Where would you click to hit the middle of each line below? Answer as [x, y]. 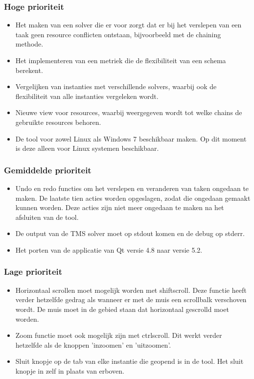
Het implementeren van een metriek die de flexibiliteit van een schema [121, 60]
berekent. [29, 70]
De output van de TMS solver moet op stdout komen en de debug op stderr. [130, 233]
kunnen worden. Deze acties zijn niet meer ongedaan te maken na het [120, 207]
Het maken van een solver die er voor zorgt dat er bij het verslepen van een [128, 25]
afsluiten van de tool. [47, 217]
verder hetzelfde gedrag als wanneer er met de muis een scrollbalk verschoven [131, 299]
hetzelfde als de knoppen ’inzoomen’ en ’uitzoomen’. [93, 344]
